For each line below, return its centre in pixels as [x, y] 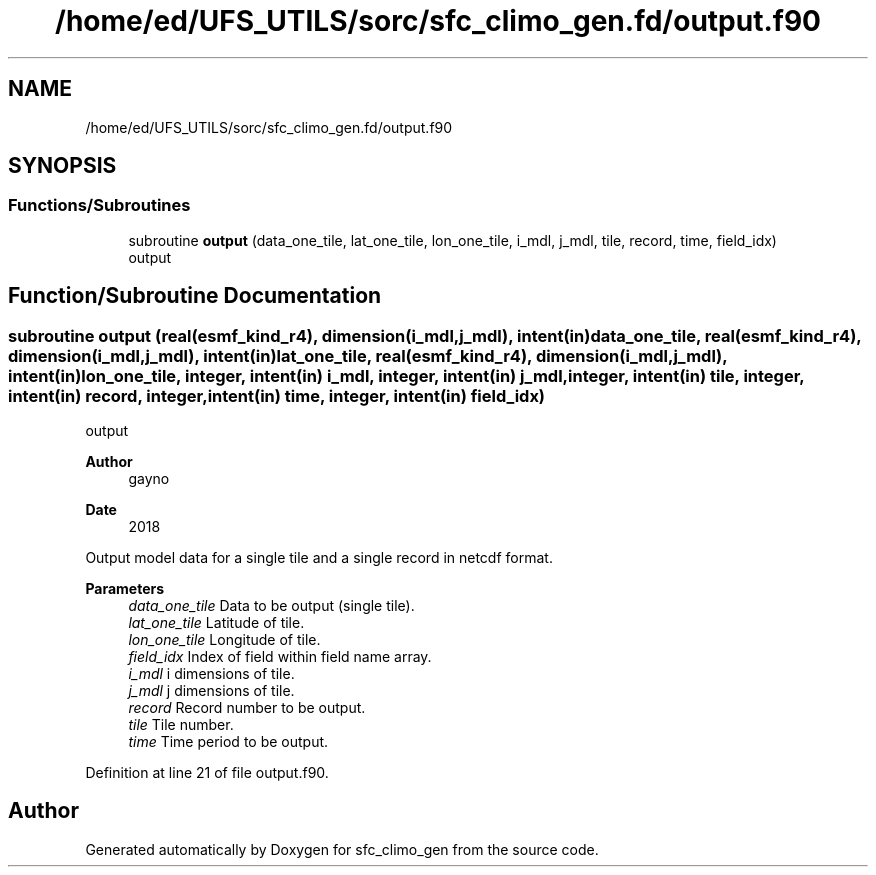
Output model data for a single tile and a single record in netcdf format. [319, 558]
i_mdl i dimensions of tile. [211, 674]
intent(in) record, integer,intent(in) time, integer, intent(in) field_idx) [277, 395]
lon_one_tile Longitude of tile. [224, 640]
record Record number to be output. [247, 708]
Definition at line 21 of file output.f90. [207, 773]
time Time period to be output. [228, 742]
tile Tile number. [181, 725]
